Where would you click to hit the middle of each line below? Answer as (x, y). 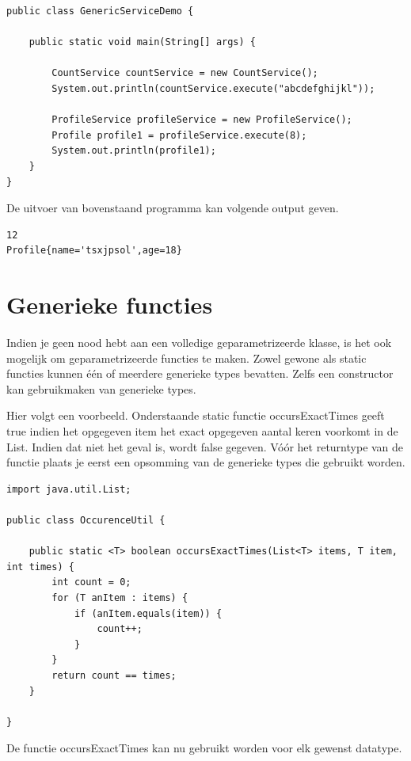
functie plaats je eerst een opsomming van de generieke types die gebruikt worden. (206, 462)
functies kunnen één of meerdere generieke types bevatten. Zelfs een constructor (200, 373)
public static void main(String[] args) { (142, 42)
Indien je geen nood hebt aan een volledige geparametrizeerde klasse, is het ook (199, 342)
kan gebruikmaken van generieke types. (101, 388)
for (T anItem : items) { (120, 597)
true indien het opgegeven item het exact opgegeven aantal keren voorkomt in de (202, 431)
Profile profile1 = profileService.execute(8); (179, 135)
